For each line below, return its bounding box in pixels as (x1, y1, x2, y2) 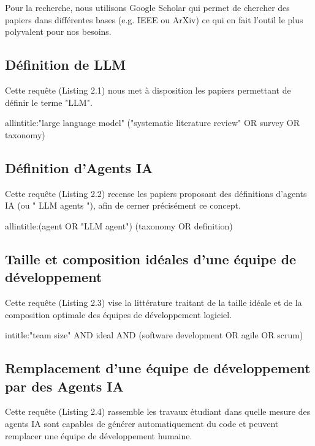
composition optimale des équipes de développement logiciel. (5, 308, 232, 321)
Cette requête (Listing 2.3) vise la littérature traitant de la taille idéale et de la (5, 295, 302, 308)
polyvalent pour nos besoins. (5, 25, 112, 38)
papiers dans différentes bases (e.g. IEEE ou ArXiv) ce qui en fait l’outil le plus (5, 13, 303, 26)
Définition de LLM (5, 55, 126, 74)
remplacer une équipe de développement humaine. (5, 429, 192, 442)
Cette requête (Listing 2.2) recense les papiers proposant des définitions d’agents (5, 187, 307, 199)
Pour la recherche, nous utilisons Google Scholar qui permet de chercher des (5, 1, 290, 13)
